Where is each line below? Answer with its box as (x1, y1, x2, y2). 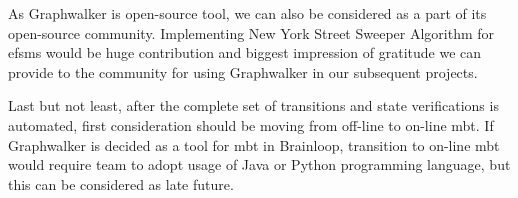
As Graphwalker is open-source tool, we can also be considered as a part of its (8, 3, 487, 23)
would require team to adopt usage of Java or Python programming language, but (8, 154, 511, 175)
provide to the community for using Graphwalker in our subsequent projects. (8, 61, 478, 82)
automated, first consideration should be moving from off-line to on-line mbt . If (8, 114, 494, 135)
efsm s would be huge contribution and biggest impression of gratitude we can (8, 42, 482, 63)
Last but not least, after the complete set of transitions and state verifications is (8, 95, 499, 116)
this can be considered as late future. (8, 173, 234, 194)
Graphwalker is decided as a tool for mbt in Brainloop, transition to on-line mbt (8, 134, 500, 155)
